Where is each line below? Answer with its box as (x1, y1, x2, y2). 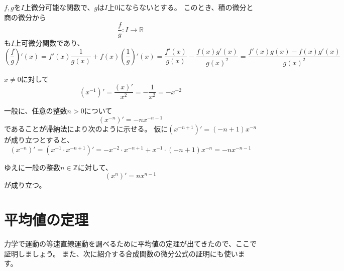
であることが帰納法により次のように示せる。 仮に (4, 123, 168, 134)
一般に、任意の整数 (4, 105, 67, 116)
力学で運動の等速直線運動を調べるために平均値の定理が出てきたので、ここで (4, 238, 257, 249)
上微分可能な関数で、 (24, 2, 94, 12)
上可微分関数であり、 (14, 38, 84, 48)
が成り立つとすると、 (4, 134, 74, 145)
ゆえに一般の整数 (4, 162, 60, 172)
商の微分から (4, 12, 46, 22)
